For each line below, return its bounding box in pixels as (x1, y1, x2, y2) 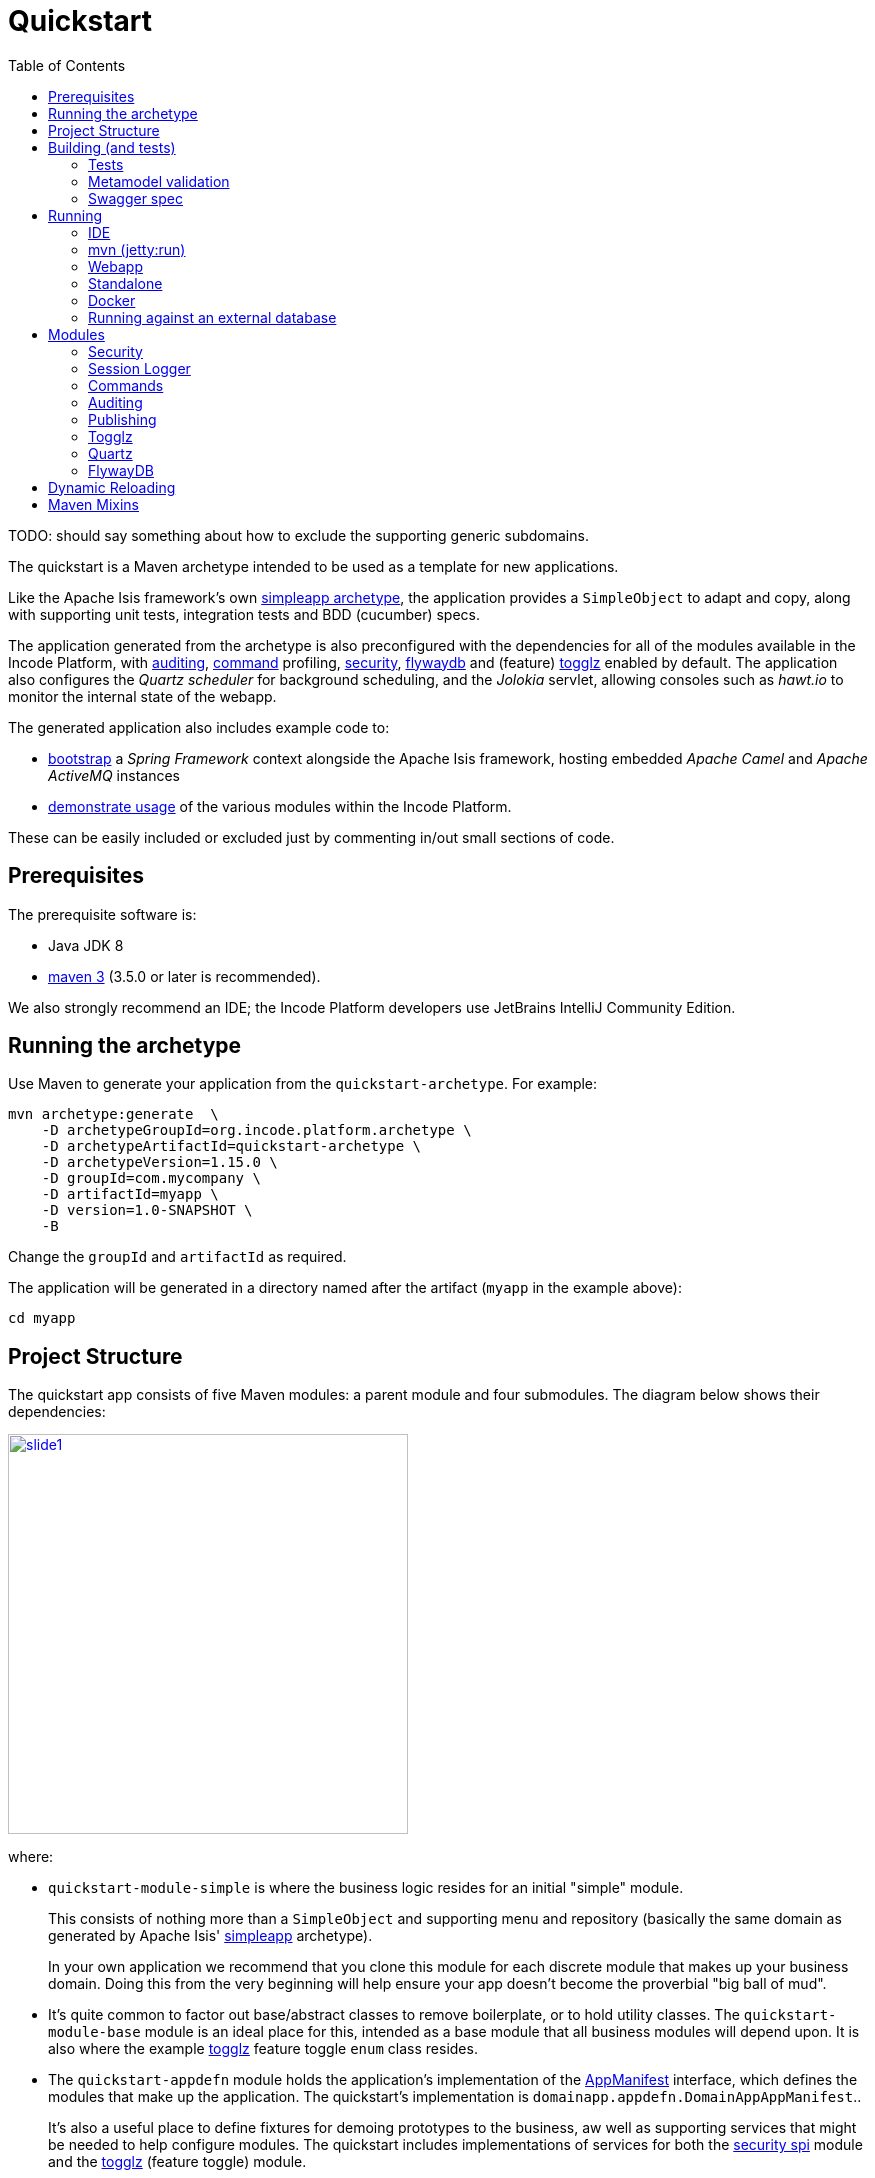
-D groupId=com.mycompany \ (41, 1170, 261, 1187)
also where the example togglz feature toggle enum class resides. (48, 2040, 478, 2058)
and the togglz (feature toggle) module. (48, 2153, 307, 2171)
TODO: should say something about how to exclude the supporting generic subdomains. (8, 526, 589, 544)
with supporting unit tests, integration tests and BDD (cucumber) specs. (8, 605, 480, 623)
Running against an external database (88, 308, 337, 326)
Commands (88, 376, 164, 394)
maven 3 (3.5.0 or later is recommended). (48, 967, 321, 985)
